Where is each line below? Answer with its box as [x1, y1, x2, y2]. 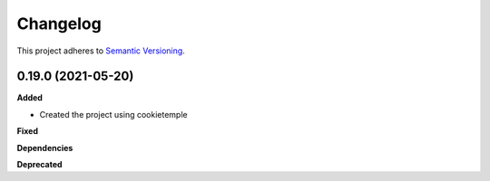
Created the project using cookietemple [39, 109, 188, 119]
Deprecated [16, 159, 63, 170]
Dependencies [16, 142, 73, 153]
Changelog [16, 14, 102, 33]
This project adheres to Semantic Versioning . [16, 45, 185, 56]
